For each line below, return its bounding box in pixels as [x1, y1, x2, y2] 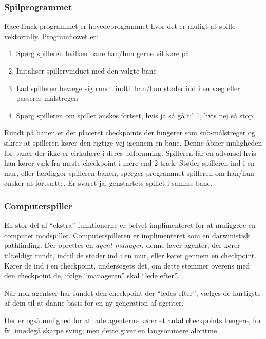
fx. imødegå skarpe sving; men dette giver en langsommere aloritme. [4, 325, 219, 335]
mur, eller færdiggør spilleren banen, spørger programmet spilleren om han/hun [4, 167, 254, 178]
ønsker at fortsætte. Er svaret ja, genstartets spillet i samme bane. [4, 177, 213, 188]
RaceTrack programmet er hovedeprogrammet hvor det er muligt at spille [4, 21, 236, 31]
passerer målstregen [16, 93, 78, 103]
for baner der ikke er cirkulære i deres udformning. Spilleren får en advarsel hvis [4, 147, 256, 158]
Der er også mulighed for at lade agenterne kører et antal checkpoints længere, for [4, 314, 262, 325]
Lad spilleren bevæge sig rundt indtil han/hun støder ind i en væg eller [16, 82, 240, 93]
